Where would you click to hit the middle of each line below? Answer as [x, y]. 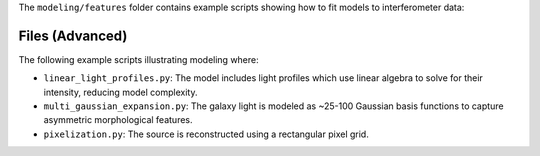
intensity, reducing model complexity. [120, 92]
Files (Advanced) [73, 35]
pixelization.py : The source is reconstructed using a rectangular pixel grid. [206, 134]
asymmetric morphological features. [118, 120]
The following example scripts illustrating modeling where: [138, 59]
